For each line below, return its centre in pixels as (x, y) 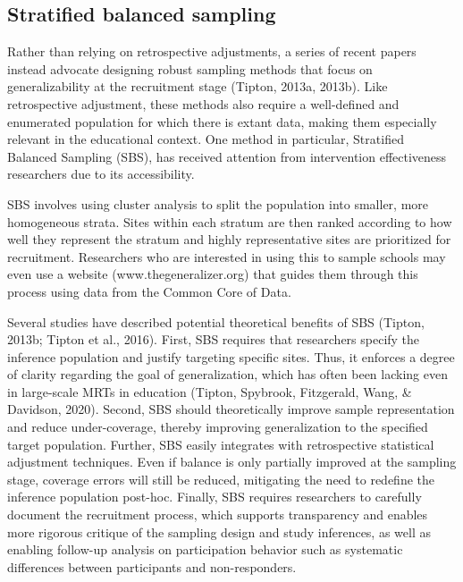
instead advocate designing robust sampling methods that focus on (190, 68)
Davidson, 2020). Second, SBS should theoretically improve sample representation (231, 409)
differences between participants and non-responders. (152, 566)
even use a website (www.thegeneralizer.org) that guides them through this (213, 274)
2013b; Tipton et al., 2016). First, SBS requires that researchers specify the (214, 339)
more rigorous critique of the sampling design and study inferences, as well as (219, 531)
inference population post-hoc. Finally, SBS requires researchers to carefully (215, 497)
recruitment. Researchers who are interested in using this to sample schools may (227, 256)
